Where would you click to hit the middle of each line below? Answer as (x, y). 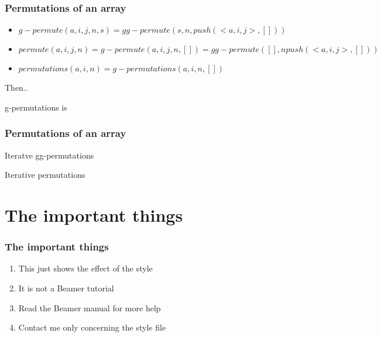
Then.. (16, 87)
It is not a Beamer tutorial (66, 288)
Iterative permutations (45, 175)
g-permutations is (36, 107)
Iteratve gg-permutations (49, 155)
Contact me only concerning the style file (92, 327)
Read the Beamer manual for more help (90, 307)
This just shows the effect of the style (85, 268)
